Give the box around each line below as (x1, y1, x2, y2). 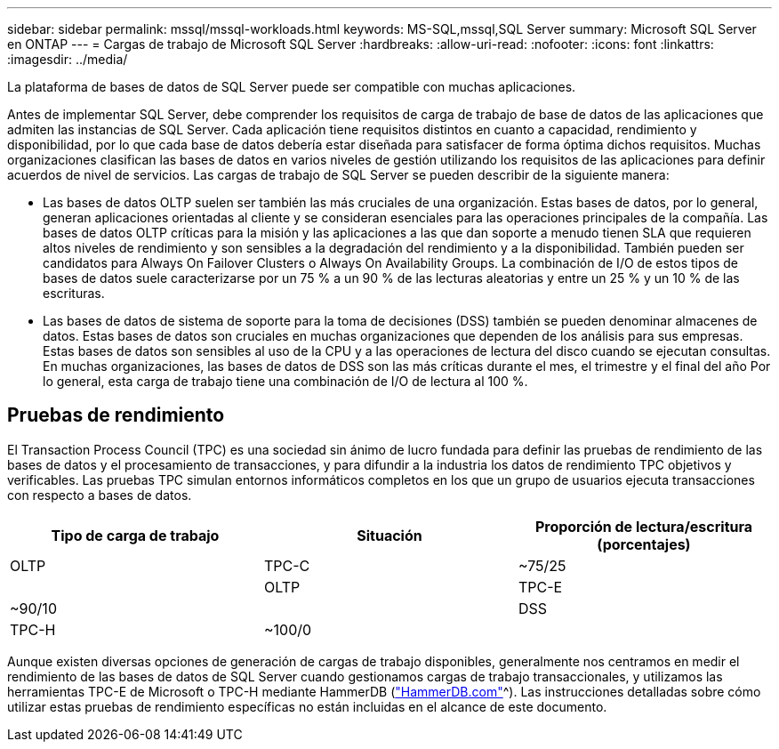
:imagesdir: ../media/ (7, 52, 128, 67)
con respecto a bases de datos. (7, 487, 192, 503)
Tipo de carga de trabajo (51, 526, 220, 544)
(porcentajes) (597, 535, 691, 553)
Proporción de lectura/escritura (534, 517, 753, 536)
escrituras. (43, 286, 105, 301)
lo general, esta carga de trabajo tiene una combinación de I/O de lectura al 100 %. (43, 374, 528, 389)
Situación (357, 526, 422, 544)
